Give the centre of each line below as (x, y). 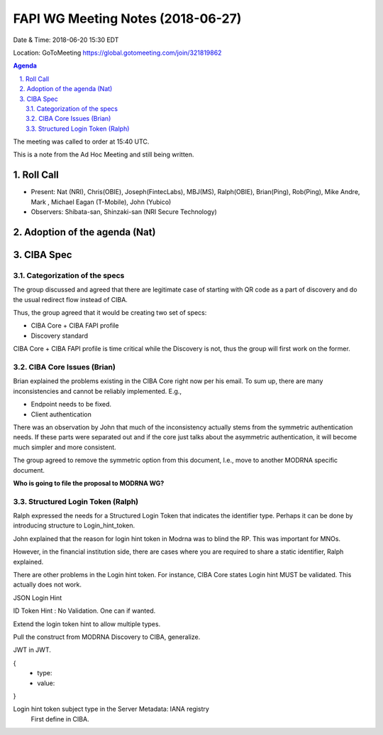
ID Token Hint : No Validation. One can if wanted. (84, 611)
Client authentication (61, 414)
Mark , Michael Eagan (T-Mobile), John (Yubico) (101, 202)
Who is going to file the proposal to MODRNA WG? (89, 483)
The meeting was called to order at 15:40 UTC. (81, 141)
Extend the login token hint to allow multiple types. (87, 624)
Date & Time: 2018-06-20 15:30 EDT (66, 40)
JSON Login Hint (38, 598)
